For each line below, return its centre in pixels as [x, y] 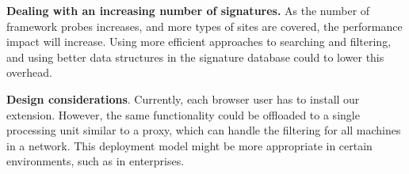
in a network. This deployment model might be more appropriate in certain [189, 145]
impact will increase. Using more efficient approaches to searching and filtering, [199, 42]
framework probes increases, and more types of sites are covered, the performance [204, 26]
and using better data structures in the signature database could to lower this [195, 57]
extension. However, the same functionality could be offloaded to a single [183, 114]
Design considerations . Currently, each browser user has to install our [183, 98]
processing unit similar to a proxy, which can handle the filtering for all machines [204, 130]
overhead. [29, 72]
